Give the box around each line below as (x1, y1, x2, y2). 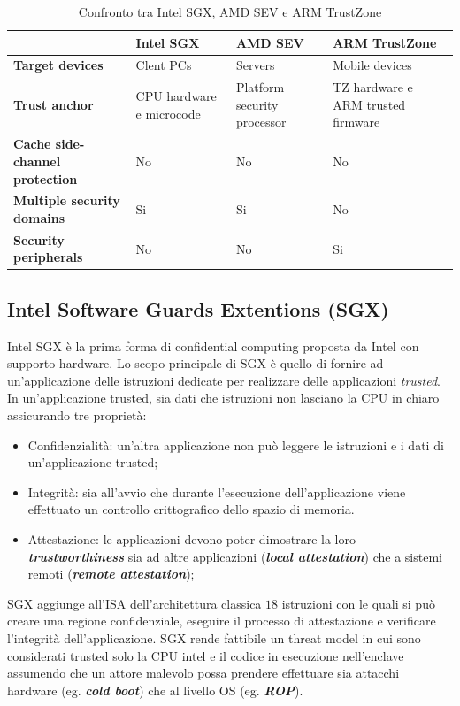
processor (235, 112, 287, 131)
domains (13, 208, 65, 226)
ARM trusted (333, 95, 406, 113)
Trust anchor (13, 95, 94, 113)
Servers (235, 56, 275, 74)
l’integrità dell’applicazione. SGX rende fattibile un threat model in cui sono (7, 628, 421, 647)
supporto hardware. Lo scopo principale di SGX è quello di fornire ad (7, 354, 384, 372)
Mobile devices (333, 56, 412, 74)
